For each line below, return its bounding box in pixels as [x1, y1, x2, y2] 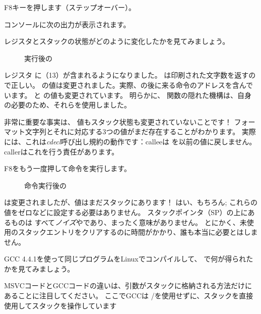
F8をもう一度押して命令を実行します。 [4, 163, 131, 174]
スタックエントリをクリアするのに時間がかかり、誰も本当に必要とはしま [18, 227, 258, 237]
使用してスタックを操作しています [4, 300, 117, 310]
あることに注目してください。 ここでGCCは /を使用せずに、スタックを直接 [4, 290, 253, 301]
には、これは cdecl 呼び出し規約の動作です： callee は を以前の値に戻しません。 [4, 136, 256, 146]
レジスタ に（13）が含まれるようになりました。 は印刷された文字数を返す [4, 70, 249, 80]
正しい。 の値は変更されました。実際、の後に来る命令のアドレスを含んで [11, 79, 253, 90]
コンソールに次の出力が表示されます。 [4, 19, 130, 29]
